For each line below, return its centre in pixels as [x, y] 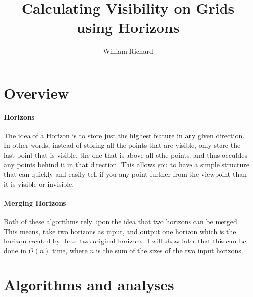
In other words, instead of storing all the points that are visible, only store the [122, 145]
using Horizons [128, 27]
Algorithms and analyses [89, 284]
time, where [70, 251]
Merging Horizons [35, 203]
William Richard [128, 51]
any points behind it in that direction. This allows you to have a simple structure [126, 164]
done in [15, 251]
